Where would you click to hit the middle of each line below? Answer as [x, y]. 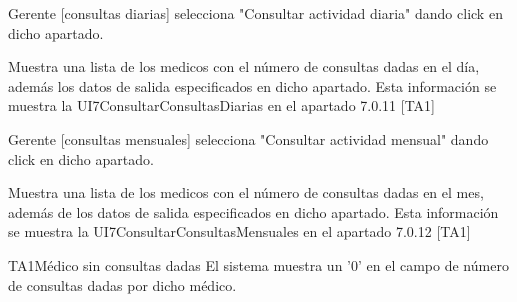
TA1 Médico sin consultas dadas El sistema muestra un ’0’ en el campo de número [258, 264]
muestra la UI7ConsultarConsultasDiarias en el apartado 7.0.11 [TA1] [221, 105]
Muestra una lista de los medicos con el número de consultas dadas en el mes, [246, 192]
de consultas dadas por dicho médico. [122, 284]
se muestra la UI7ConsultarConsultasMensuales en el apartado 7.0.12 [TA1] [239, 231]
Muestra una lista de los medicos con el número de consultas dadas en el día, [244, 66]
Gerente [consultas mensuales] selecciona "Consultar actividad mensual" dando [248, 138]
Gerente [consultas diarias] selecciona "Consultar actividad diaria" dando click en [255, 13]
